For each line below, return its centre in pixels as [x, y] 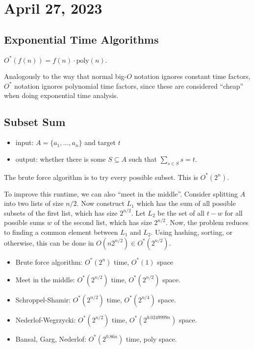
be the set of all [181, 212]
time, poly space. [152, 338]
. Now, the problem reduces [207, 222]
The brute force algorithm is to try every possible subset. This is [101, 177]
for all [234, 212]
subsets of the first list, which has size [61, 212]
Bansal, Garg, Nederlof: [51, 338]
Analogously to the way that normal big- [65, 76]
